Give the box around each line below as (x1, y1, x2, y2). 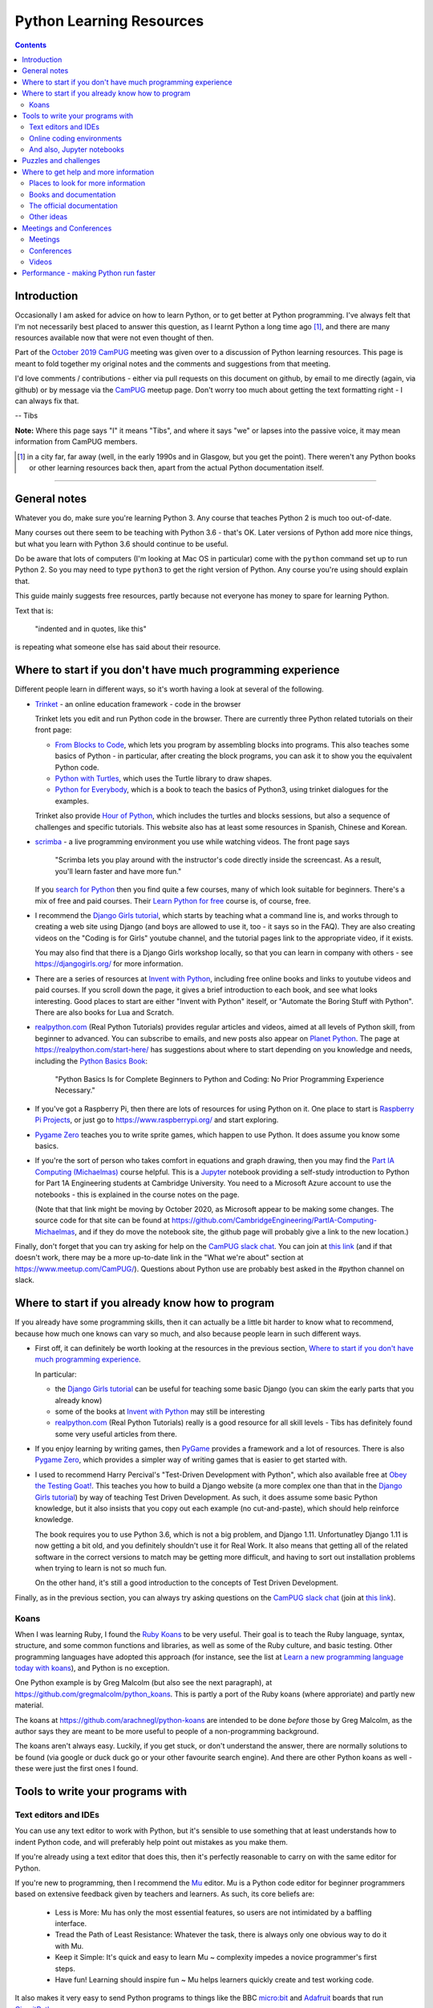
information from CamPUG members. (14, 437, 138, 447)
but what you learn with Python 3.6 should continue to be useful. (14, 539, 229, 549)
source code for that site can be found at (34, 1215, 170, 1225)
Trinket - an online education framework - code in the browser (34, 699, 241, 708)
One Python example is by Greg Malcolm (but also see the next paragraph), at (14, 1678, 273, 1688)
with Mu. (55, 1941, 84, 1951)
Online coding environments (29, 133, 123, 143)
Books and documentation (29, 190, 116, 199)
